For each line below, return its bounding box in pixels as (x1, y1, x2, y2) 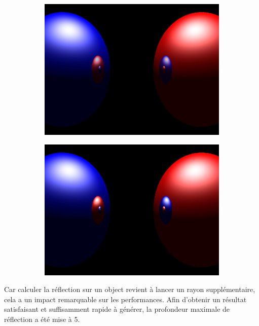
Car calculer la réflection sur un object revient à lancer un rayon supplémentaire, (4, 284, 255, 295)
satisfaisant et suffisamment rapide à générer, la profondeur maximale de (4, 304, 230, 314)
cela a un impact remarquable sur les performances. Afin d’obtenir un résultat (4, 294, 247, 304)
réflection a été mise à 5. (4, 313, 80, 324)
